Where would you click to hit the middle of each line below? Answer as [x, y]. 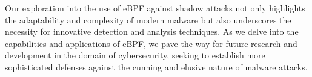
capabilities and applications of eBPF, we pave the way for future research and [151, 43]
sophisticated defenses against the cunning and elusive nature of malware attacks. [156, 66]
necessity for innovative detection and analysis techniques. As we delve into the [152, 32]
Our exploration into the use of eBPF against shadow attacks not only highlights [155, 8]
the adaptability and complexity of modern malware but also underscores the [148, 20]
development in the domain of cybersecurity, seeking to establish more [135, 55]
